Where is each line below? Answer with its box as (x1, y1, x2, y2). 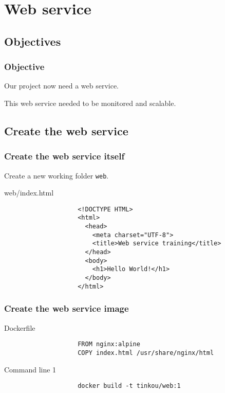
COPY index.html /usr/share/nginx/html (78, 349, 214, 356)
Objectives (4, 33, 61, 49)
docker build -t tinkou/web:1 (78, 382, 181, 390)
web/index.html (4, 187, 54, 198)
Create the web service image (4, 302, 129, 315)
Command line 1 (4, 364, 57, 374)
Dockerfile (4, 322, 35, 333)
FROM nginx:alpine (78, 341, 140, 348)
